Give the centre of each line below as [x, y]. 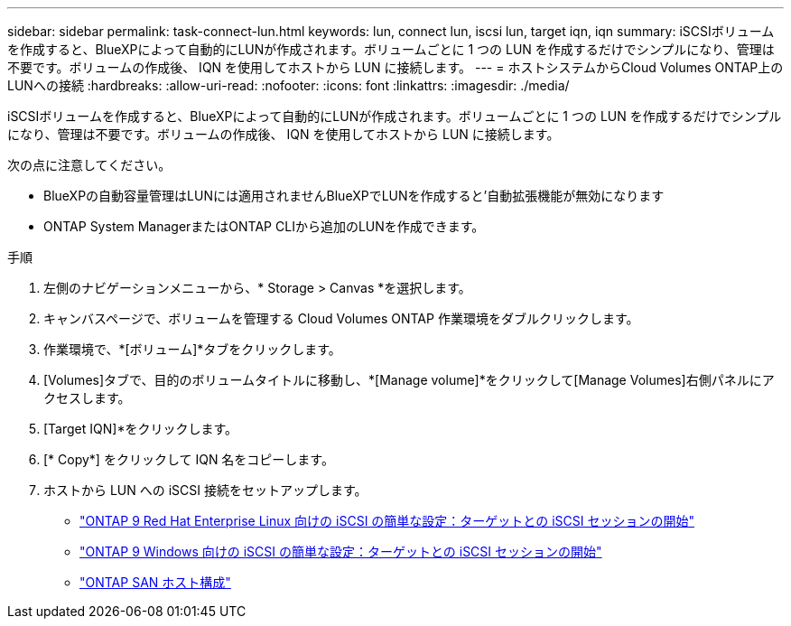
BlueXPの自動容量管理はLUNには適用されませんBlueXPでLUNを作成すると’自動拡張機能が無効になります [354, 196]
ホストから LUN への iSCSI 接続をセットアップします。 [205, 490]
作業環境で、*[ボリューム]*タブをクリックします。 [192, 349]
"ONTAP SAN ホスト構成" [155, 582]
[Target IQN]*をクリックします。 [141, 429]
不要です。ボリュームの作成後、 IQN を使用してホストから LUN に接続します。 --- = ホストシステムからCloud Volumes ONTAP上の [395, 67]
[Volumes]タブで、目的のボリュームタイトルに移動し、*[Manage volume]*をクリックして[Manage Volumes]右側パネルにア [409, 380]
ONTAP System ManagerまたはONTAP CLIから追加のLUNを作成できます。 [264, 226]
